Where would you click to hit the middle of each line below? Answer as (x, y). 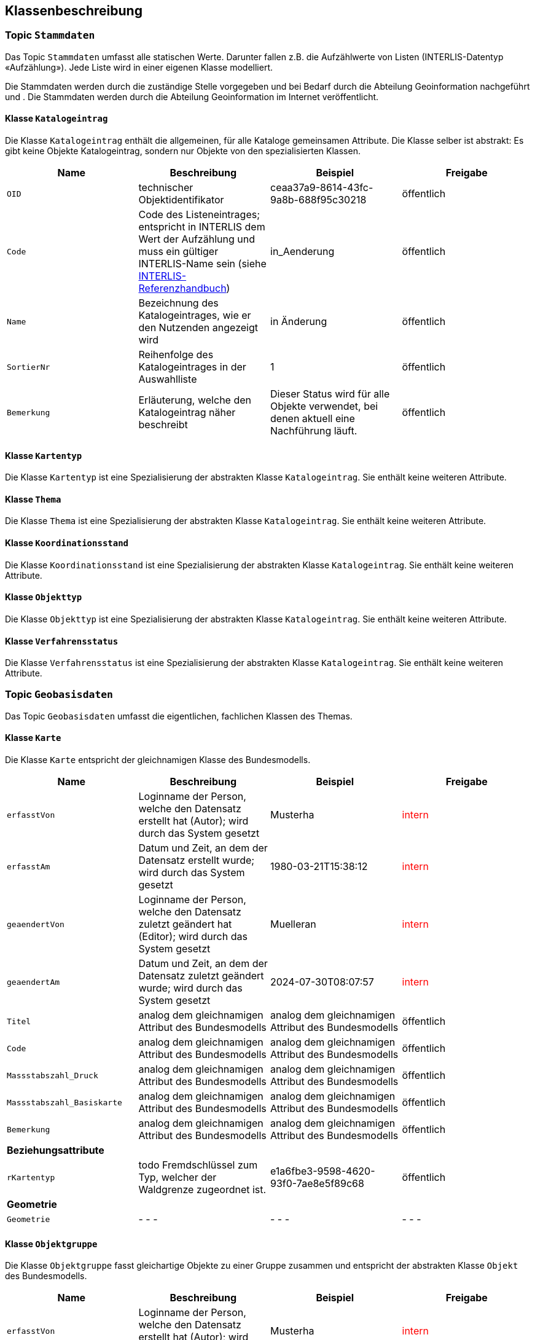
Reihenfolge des (176, 355)
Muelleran (293, 924)
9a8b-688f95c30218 (318, 200)
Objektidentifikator (181, 200)
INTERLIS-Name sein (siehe (202, 264)
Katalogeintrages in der (192, 367)
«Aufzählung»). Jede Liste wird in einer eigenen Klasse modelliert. (139, 67)
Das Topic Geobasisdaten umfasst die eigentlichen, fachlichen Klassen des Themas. (179, 716)
